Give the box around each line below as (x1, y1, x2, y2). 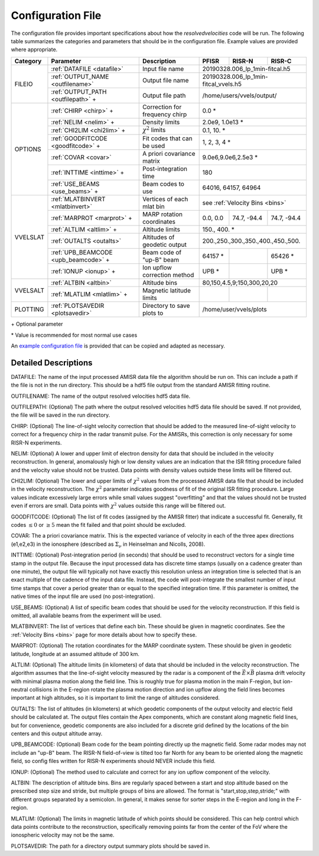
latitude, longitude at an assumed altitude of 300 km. (11, 650, 140, 657)
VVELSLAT (14, 233, 45, 241)
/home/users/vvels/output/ (202, 91, 277, 99)
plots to (142, 309, 164, 317)
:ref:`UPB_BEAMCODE (51, 249, 113, 257)
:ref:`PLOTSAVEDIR (51, 302, 105, 310)
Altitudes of (142, 233, 175, 242)
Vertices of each (142, 195, 188, 204)
